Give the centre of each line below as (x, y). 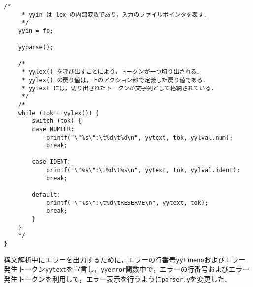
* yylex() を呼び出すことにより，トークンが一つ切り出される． (112, 72)
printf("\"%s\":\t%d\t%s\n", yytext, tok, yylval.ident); (143, 170)
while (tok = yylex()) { (59, 113)
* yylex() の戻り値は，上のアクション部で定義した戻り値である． (115, 80)
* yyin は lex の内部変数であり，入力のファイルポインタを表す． (115, 14)
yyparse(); (36, 47)
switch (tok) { (57, 121)
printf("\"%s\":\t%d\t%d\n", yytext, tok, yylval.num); (140, 137)
